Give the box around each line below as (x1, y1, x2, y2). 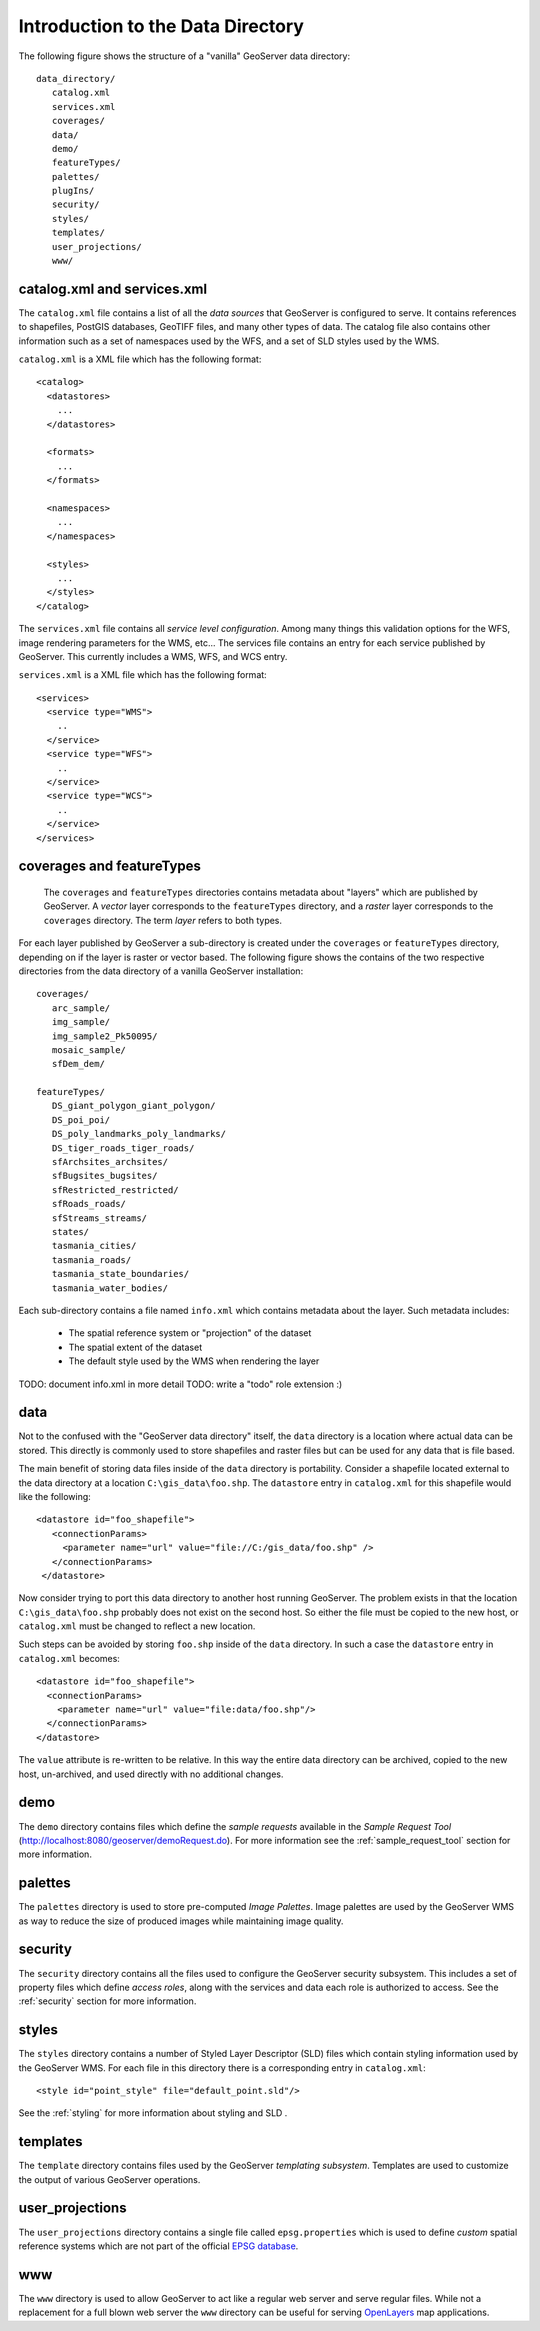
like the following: (18, 1490, 92, 1502)
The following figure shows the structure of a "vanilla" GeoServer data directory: (18, 50, 350, 62)
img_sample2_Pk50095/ (51, 1030, 158, 1042)
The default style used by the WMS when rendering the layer (68, 1355, 320, 1367)
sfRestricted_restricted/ (51, 1184, 179, 1195)
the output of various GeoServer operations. (18, 2173, 201, 2185)
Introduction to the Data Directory (18, 15, 305, 37)
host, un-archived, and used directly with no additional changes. (18, 1768, 284, 1780)
